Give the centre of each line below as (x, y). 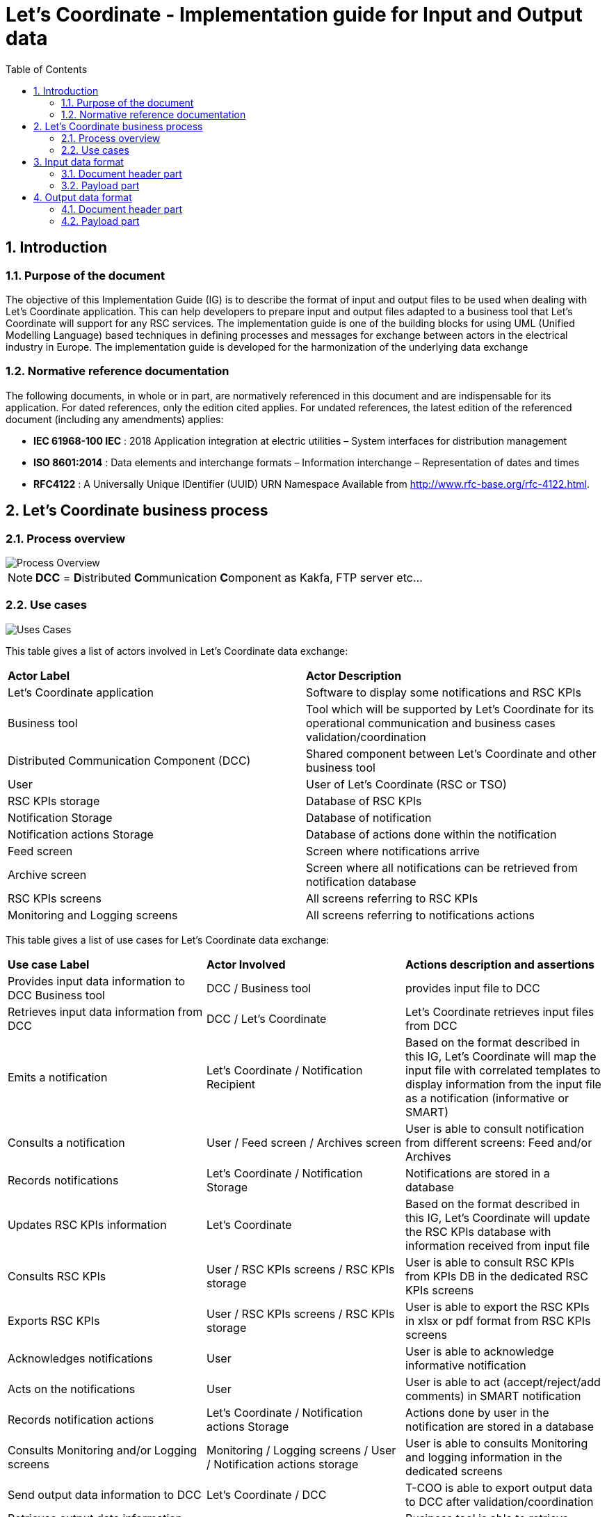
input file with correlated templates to (503, 1070)
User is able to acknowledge (479, 1351)
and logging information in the (484, 1457)
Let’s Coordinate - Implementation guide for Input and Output (294, 15)
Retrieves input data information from (105, 1011)
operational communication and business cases (431, 723)
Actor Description (354, 675)
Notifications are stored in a (477, 1173)
